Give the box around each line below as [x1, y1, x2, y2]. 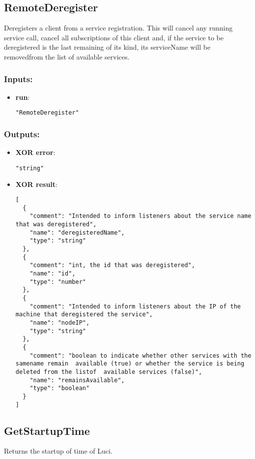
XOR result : [15, 179, 58, 189]
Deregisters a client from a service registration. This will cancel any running [4, 23, 233, 33]
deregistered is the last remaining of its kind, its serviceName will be [4, 42, 211, 52]
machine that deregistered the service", [15, 311, 153, 318]
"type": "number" [29, 278, 86, 285]
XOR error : [15, 147, 56, 157]
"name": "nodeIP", [29, 319, 90, 326]
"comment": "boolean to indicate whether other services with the [29, 352, 252, 359]
